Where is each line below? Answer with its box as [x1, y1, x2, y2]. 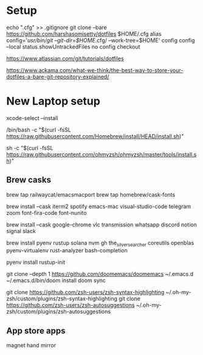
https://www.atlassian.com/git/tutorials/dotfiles [6, 55, 125, 62]
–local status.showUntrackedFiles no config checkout [6, 43, 141, 50]
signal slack [6, 227, 36, 234]
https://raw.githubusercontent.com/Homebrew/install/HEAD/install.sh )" [6, 132, 184, 140]
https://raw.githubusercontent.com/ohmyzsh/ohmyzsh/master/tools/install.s [6, 150, 197, 158]
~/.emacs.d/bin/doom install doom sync [6, 277, 106, 284]
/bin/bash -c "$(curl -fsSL [6, 126, 72, 134]
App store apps [6, 325, 66, 336]
